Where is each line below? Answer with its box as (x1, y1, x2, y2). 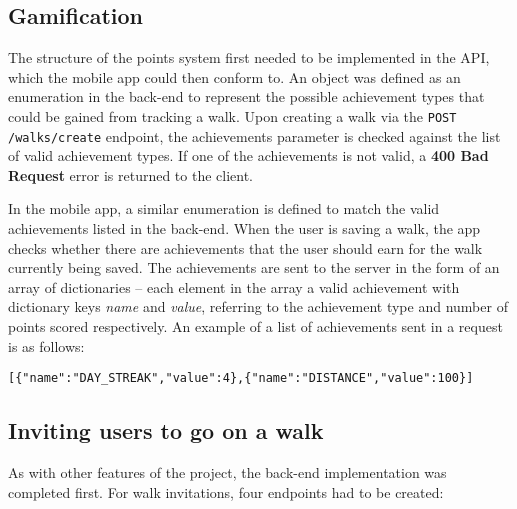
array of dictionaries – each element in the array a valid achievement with (8, 276, 460, 297)
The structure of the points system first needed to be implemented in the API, (8, 47, 490, 68)
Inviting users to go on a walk (8, 415, 324, 446)
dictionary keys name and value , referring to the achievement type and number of (8, 296, 508, 317)
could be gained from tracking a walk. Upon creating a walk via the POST (8, 105, 457, 126)
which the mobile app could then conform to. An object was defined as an (8, 66, 461, 87)
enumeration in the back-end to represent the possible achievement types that (8, 86, 485, 107)
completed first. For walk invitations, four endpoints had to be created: (8, 481, 444, 502)
